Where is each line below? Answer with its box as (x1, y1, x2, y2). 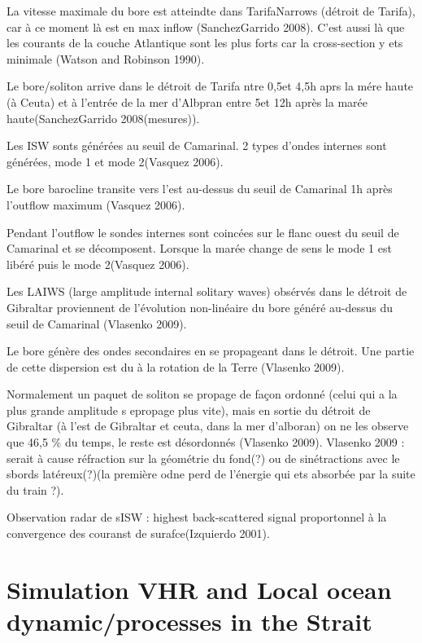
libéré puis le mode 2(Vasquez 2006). (7, 255, 189, 272)
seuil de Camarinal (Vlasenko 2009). (7, 315, 187, 332)
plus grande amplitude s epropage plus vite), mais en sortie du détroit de (7, 401, 371, 418)
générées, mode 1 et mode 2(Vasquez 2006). (7, 152, 224, 170)
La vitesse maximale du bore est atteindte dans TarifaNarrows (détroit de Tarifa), (7, 2, 415, 19)
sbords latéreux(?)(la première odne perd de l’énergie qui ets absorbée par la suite (7, 465, 415, 482)
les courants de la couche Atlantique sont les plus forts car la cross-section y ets (7, 34, 403, 51)
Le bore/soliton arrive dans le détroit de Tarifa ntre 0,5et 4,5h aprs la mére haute (7, 77, 414, 95)
